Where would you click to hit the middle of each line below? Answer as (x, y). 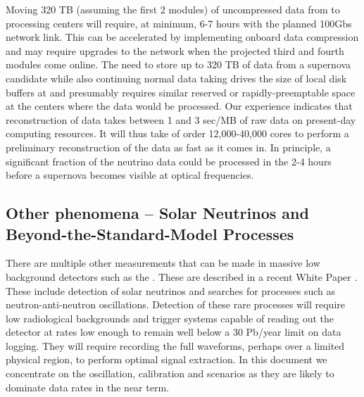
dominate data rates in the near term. (87, 387)
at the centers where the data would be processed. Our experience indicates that (179, 106)
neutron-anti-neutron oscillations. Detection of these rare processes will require (175, 304)
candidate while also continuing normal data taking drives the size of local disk (176, 78)
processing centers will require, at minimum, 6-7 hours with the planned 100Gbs (179, 23)
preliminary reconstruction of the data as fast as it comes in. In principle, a (168, 147)
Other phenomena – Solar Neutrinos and (157, 213)
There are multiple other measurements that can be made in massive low (163, 263)
